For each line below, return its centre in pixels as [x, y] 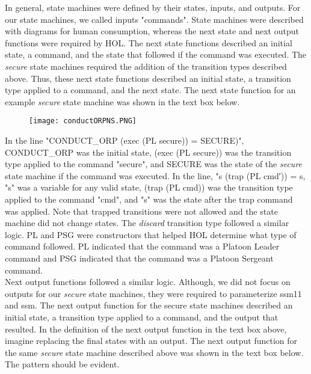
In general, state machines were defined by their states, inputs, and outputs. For [153, 7]
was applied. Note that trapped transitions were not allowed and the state [141, 211]
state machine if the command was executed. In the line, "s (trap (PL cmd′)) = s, [155, 175]
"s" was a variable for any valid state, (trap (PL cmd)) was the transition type [149, 187]
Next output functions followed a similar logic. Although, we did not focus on [148, 282]
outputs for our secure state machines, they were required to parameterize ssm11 [153, 293]
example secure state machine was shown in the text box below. [122, 101]
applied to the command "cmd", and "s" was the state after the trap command [149, 199]
